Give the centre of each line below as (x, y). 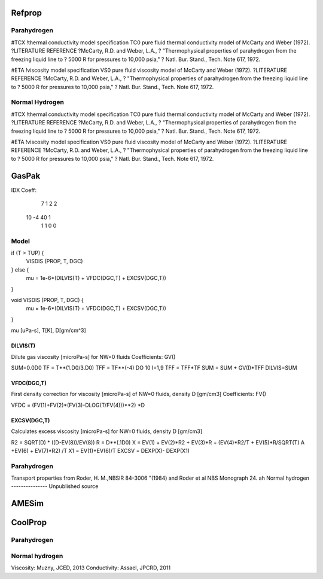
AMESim (28, 503)
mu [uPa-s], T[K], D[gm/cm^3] (48, 330)
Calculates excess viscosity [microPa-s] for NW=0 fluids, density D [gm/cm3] (107, 431)
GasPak (26, 176)
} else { (20, 270)
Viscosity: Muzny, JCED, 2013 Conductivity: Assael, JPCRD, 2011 (91, 568)
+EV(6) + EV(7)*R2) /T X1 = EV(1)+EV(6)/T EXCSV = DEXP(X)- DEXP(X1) (100, 450)
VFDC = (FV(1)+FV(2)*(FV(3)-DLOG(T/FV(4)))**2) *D (78, 405)
